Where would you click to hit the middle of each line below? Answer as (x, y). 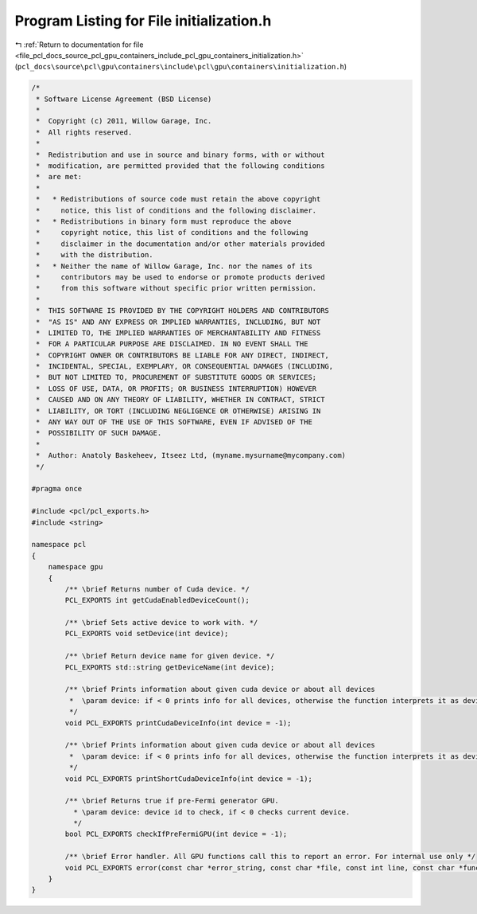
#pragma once (57, 489)
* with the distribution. (95, 255)
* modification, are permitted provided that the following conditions (180, 166)
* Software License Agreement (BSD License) (124, 99)
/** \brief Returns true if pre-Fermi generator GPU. (172, 801)
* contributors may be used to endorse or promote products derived (180, 277)
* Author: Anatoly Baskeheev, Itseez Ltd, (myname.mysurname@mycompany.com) (191, 455)
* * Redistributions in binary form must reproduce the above (164, 222)
